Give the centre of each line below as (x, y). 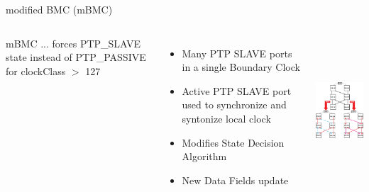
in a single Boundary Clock (241, 67)
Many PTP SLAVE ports (237, 53)
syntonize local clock (226, 118)
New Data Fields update (235, 180)
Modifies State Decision (233, 142)
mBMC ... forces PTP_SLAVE (73, 43)
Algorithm (204, 156)
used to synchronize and (234, 105)
